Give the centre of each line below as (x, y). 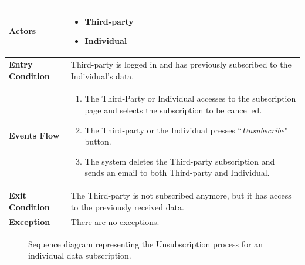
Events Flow (34, 135)
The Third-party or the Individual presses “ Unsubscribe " (186, 130)
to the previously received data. (127, 207)
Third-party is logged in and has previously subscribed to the (181, 64)
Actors (23, 31)
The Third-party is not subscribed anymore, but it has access (181, 195)
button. (98, 141)
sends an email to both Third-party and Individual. (177, 172)
